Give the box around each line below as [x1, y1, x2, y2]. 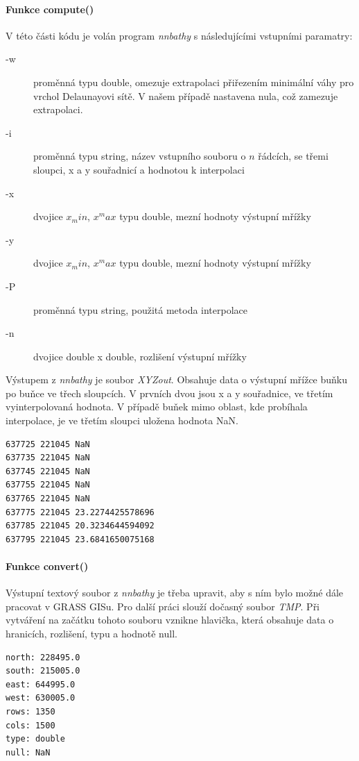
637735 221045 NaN [6, 453, 90, 463]
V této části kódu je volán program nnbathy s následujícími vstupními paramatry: [6, 28, 353, 42]
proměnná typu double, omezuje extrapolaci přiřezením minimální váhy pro [33, 74, 354, 89]
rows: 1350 [6, 706, 55, 717]
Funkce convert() [6, 559, 89, 574]
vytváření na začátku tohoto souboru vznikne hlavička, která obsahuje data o [6, 612, 334, 627]
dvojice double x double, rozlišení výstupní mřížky [33, 349, 247, 363]
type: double [6, 734, 65, 744]
